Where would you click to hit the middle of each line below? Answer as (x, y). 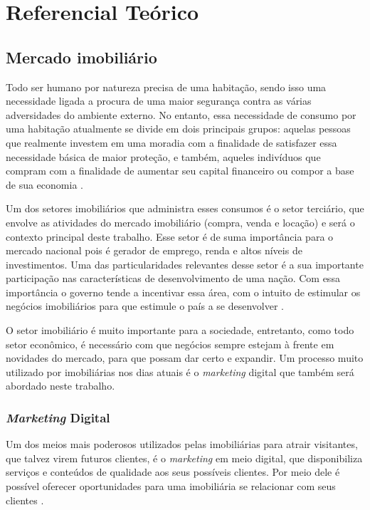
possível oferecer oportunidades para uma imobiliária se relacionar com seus (171, 486)
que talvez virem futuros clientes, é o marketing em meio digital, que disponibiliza (184, 458)
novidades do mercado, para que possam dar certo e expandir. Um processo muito (185, 358)
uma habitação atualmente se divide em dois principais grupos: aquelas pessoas (178, 129)
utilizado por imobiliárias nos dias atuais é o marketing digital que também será (180, 371)
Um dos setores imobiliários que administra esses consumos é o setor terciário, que (185, 208)
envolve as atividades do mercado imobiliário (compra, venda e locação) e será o (180, 222)
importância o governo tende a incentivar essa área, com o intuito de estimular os (183, 292)
